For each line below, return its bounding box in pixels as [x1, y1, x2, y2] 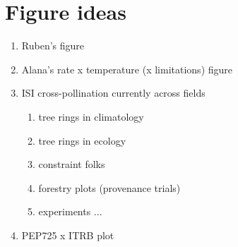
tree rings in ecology [38, 133, 126, 147]
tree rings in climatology [38, 109, 144, 123]
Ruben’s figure [21, 38, 85, 53]
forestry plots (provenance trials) [38, 180, 181, 195]
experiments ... [38, 204, 102, 219]
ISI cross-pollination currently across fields [21, 85, 206, 100]
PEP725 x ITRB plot [21, 227, 114, 242]
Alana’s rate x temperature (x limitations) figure [21, 61, 233, 76]
